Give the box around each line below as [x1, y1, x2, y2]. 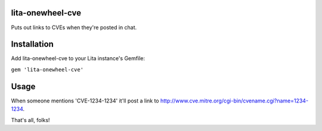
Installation [11, 39, 54, 49]
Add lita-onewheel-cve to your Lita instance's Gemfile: [11, 55, 145, 62]
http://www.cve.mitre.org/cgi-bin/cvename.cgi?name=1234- [160, 97, 309, 104]
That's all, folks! [11, 116, 50, 123]
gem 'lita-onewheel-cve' [11, 66, 83, 73]
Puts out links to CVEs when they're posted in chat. [11, 24, 137, 31]
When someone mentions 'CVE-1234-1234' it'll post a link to [11, 97, 159, 104]
